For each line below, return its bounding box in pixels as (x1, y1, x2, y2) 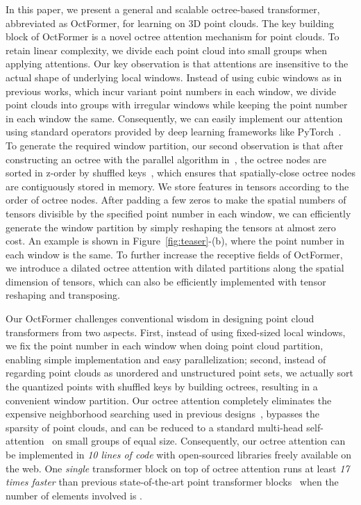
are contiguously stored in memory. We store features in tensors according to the (6, 179, 349, 193)
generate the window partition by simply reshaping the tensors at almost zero (6, 220, 336, 234)
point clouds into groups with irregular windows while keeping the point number (6, 97, 348, 112)
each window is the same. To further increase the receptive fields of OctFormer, (6, 247, 343, 261)
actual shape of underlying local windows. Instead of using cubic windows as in (6, 69, 342, 84)
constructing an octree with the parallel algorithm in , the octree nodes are (6, 151, 327, 166)
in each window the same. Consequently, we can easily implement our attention (6, 110, 343, 125)
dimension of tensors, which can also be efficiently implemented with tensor (6, 274, 326, 288)
